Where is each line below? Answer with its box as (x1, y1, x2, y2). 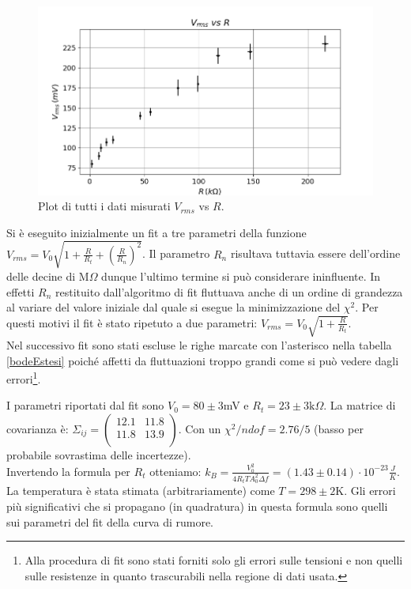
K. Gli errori (335, 482, 396, 499)
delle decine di (6, 267, 76, 284)
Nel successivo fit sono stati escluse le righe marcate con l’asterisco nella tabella (6, 336, 392, 353)
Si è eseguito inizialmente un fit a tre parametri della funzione (6, 224, 307, 240)
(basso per (314, 420, 364, 436)
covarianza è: (6, 420, 69, 436)
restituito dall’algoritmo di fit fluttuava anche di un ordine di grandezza (55, 283, 403, 300)
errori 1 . (6, 368, 41, 387)
